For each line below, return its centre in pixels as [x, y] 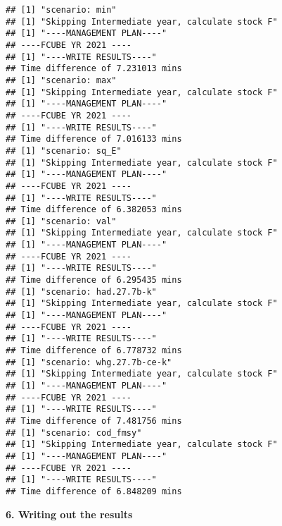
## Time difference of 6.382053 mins [94, 210]
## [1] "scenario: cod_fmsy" [74, 433]
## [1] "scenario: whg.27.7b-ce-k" [89, 362]
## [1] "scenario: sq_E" [64, 151]
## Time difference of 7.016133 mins [94, 139]
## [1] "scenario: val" [61, 221]
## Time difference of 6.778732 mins [94, 351]
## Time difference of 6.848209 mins [94, 491]
